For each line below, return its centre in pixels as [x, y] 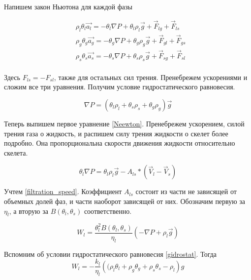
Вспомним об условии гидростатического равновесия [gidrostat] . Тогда [110, 254]
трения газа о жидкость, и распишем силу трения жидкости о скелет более [116, 133]
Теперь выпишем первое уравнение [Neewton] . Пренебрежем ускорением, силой [124, 123]
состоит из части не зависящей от [186, 191]
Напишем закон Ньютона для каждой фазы [68, 6]
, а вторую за [29, 211]
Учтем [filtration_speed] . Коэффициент [63, 191]
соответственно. [108, 211]
